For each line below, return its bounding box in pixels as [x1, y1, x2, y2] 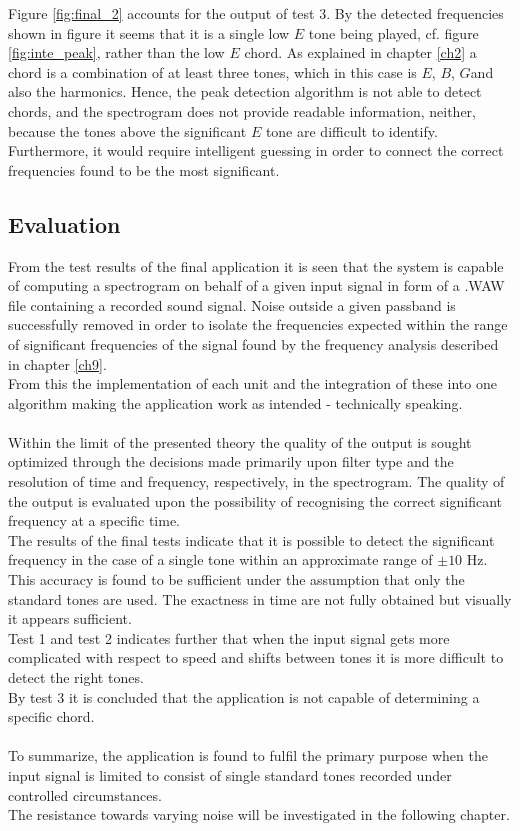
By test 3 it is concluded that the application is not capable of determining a [8, 686, 480, 707]
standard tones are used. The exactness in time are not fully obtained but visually [8, 588, 512, 609]
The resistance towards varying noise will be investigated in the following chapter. [8, 804, 510, 825]
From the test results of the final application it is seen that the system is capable [8, 255, 504, 276]
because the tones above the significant [8, 120, 247, 141]
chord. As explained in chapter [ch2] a [244, 42, 477, 63]
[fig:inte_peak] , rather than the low [8, 42, 225, 63]
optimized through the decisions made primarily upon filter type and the [8, 451, 454, 472]
